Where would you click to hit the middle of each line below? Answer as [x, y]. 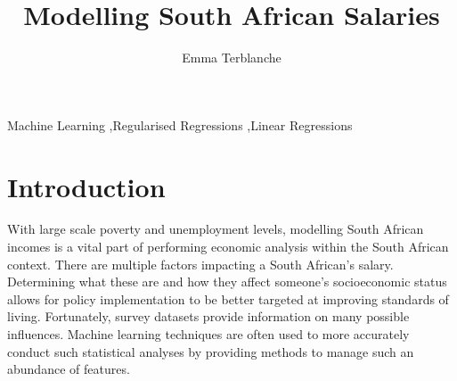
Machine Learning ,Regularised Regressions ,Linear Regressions [180, 124]
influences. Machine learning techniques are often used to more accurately [208, 334]
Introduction [86, 186]
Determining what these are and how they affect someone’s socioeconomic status [227, 282]
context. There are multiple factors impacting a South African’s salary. [200, 264]
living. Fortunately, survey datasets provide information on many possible [208, 316]
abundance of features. [69, 369]
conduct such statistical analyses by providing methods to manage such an [211, 351]
